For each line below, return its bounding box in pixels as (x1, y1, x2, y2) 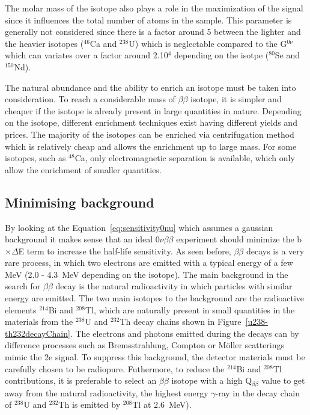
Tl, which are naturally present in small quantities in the (85, 303, 295, 316)
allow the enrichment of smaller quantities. (5, 163, 162, 176)
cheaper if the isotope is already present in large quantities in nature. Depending (5, 104, 302, 117)
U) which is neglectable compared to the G (129, 37, 287, 49)
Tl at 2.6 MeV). (132, 398, 192, 411)
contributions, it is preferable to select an (5, 374, 157, 387)
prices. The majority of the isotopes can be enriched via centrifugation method (5, 128, 294, 140)
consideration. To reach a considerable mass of (5, 93, 175, 105)
